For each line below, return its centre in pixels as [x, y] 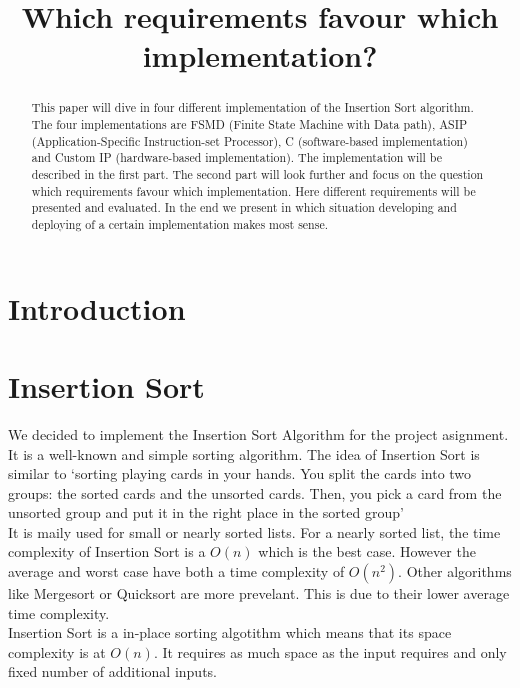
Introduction [97, 307]
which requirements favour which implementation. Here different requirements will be [253, 190]
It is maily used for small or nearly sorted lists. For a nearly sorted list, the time [254, 531]
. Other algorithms [455, 571]
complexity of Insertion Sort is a [107, 551]
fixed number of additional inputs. [113, 671]
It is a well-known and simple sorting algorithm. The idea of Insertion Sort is [244, 453]
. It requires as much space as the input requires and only [330, 651]
